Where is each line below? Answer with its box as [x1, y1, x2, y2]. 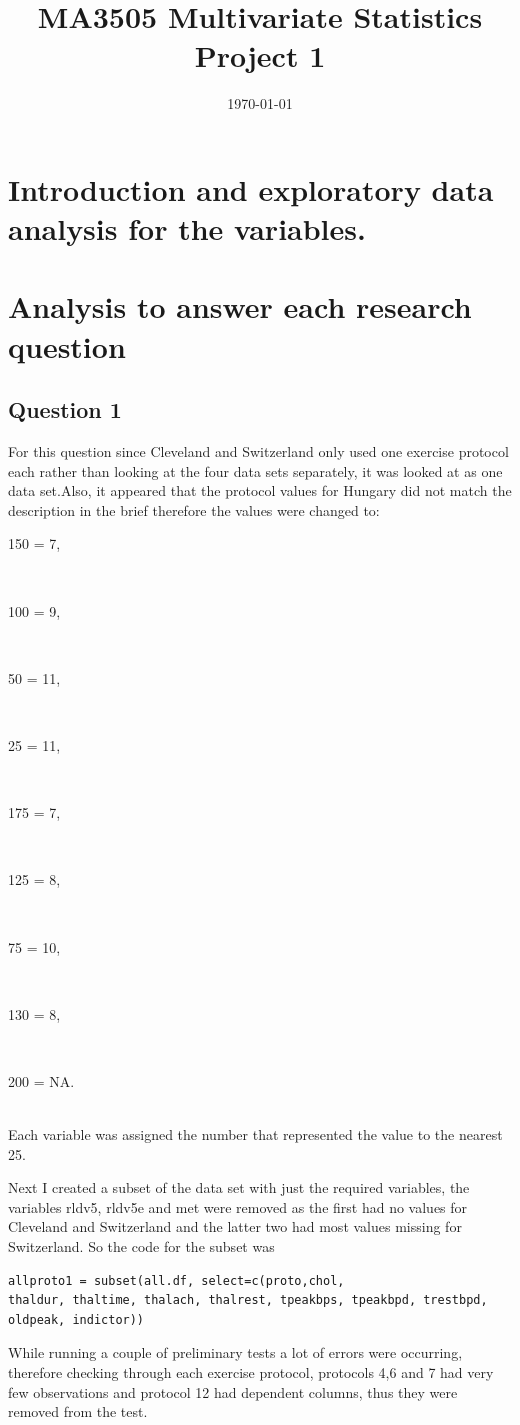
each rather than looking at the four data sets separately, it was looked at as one [8, 460, 503, 481]
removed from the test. [8, 1401, 148, 1422]
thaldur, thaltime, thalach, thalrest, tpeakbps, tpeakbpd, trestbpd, [8, 1293, 488, 1308]
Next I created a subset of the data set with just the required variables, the [8, 1177, 470, 1198]
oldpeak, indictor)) [8, 1312, 145, 1327]
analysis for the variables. [8, 208, 366, 249]
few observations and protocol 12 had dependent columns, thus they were [8, 1381, 458, 1402]
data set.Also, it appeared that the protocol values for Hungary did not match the [8, 480, 512, 501]
